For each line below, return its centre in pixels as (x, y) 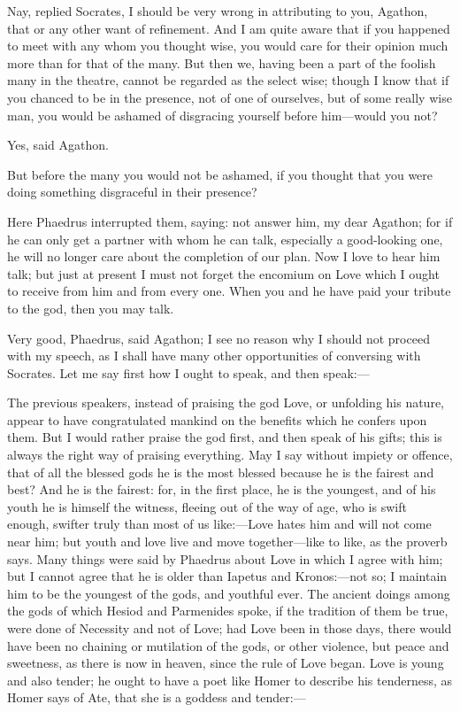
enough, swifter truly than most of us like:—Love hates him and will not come (219, 524)
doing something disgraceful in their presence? (132, 192)
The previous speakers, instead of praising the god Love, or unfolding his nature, (226, 402)
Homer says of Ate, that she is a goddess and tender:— (157, 697)
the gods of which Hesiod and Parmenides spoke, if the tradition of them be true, (228, 611)
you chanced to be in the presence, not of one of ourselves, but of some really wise (230, 97)
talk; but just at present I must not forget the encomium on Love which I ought (223, 273)
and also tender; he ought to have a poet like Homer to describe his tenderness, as (230, 680)
